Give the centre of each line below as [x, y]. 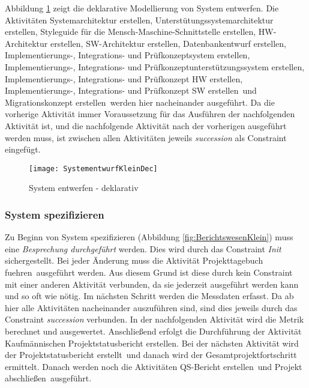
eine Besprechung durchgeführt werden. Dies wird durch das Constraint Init [143, 248]
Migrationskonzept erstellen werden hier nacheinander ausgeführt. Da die [140, 102]
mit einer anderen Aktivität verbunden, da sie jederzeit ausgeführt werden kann [152, 284]
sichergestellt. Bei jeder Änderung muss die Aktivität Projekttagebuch [134, 260]
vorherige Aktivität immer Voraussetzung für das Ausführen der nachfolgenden [150, 114]
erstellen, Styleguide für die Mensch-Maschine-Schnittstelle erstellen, [130, 32]
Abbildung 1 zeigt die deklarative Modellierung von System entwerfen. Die [142, 8]
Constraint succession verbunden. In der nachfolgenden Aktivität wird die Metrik [154, 319]
